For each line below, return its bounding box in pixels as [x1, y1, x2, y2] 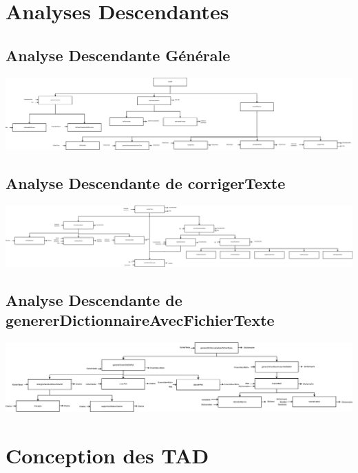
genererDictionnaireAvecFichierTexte [6, 309, 275, 331]
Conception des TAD [6, 441, 209, 469]
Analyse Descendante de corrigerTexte [6, 173, 286, 194]
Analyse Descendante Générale [6, 44, 231, 65]
